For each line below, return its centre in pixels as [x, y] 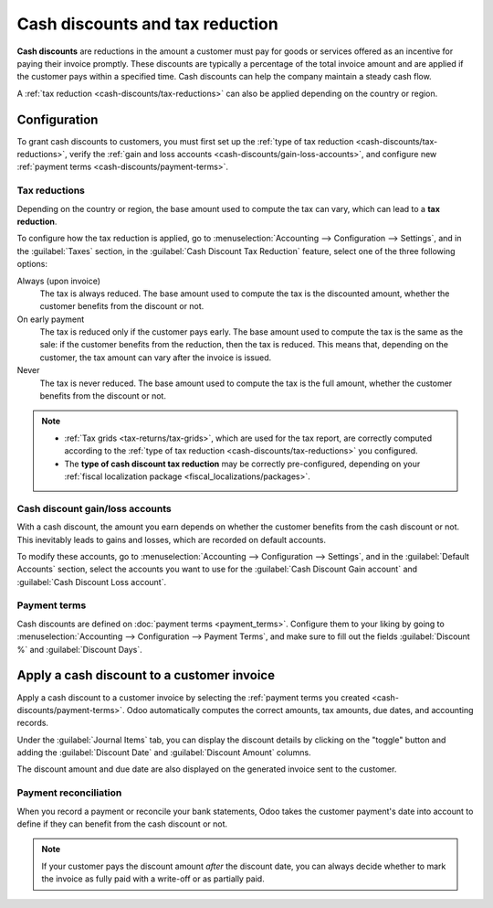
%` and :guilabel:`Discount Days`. [79, 649]
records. [33, 723]
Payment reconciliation [69, 793]
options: [32, 264]
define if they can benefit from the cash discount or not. [122, 824]
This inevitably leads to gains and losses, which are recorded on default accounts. [172, 539]
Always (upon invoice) [58, 281]
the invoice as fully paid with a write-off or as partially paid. [153, 879]
